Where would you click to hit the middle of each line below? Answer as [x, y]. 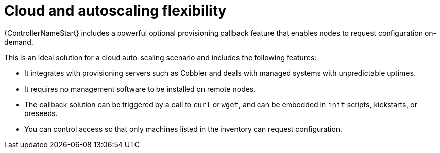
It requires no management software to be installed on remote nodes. [140, 89]
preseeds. [41, 113]
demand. [19, 42]
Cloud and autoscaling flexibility [115, 11]
